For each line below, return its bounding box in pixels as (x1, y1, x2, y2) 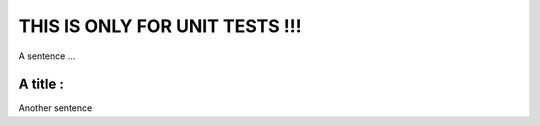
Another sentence (18, 102, 93, 114)
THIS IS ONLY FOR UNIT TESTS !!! (18, 15, 302, 37)
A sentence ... (18, 50, 76, 62)
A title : (18, 76, 64, 93)
